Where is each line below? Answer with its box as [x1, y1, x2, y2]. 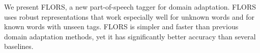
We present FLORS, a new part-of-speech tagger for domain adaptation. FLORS [4, 2, 256, 12]
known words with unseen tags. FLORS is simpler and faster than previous [4, 21, 239, 32]
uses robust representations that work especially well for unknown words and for [4, 11, 254, 22]
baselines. [4, 41, 34, 51]
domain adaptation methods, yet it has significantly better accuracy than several [4, 31, 256, 41]
